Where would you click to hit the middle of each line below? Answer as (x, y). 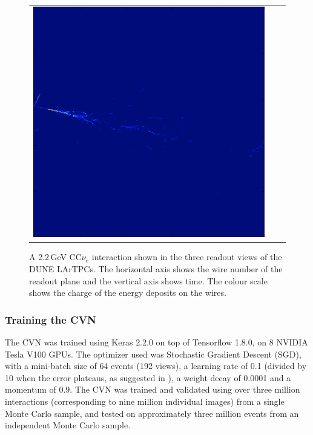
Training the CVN (51, 319)
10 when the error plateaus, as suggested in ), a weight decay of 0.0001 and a (148, 377)
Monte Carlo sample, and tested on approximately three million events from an (152, 413)
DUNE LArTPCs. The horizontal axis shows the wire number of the (156, 269)
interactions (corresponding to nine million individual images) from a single (145, 401)
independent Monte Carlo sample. (68, 425)
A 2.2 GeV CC (55, 257)
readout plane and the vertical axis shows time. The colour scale (148, 280)
